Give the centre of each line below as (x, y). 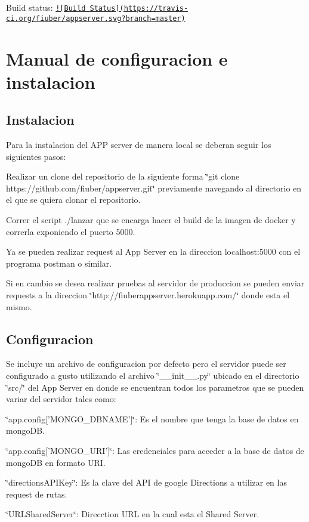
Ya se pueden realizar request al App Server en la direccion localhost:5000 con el (153, 251)
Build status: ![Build (46, 7)
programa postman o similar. (59, 263)
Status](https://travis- (139, 8)
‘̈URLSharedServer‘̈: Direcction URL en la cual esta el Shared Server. (133, 514)
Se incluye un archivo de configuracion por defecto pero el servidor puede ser (146, 364)
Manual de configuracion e (117, 58)
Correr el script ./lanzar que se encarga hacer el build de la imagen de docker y (151, 220)
